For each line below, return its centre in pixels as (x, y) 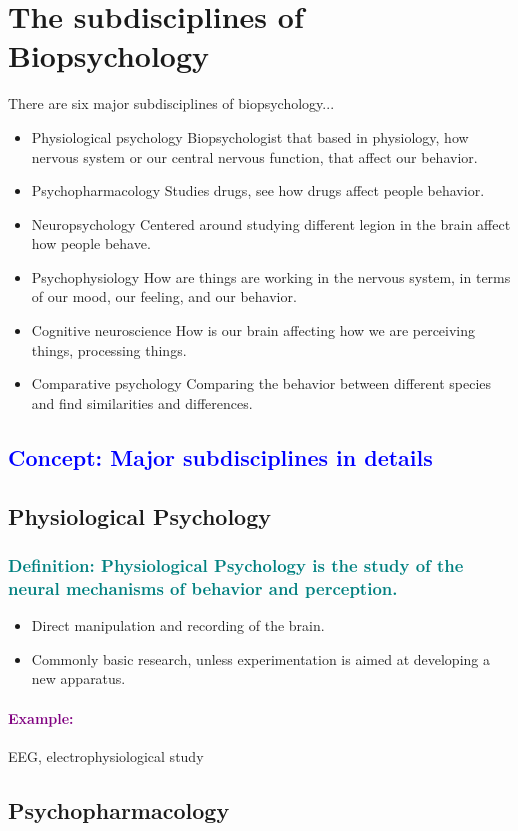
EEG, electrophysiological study (106, 755)
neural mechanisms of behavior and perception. (203, 587)
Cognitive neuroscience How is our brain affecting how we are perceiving (253, 330)
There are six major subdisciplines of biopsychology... (171, 103)
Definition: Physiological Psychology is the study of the (236, 564)
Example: (41, 717)
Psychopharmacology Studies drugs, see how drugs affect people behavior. (258, 190)
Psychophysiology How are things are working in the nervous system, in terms (271, 276)
